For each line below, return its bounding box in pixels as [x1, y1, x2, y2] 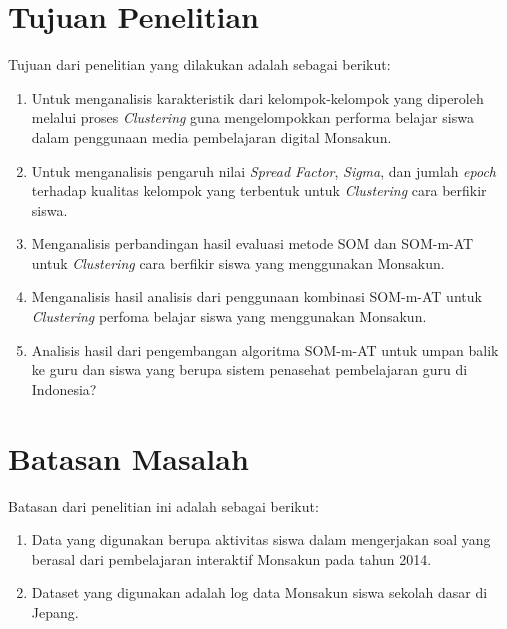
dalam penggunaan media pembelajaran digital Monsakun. [31, 126, 392, 147]
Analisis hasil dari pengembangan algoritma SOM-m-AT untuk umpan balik [31, 339, 499, 360]
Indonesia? [31, 378, 97, 399]
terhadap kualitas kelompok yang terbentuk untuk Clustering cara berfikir [31, 180, 487, 201]
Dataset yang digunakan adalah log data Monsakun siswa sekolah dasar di [31, 582, 488, 603]
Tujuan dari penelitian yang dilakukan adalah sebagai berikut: [8, 54, 391, 75]
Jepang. [31, 601, 79, 622]
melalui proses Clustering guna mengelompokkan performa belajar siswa [31, 107, 474, 128]
